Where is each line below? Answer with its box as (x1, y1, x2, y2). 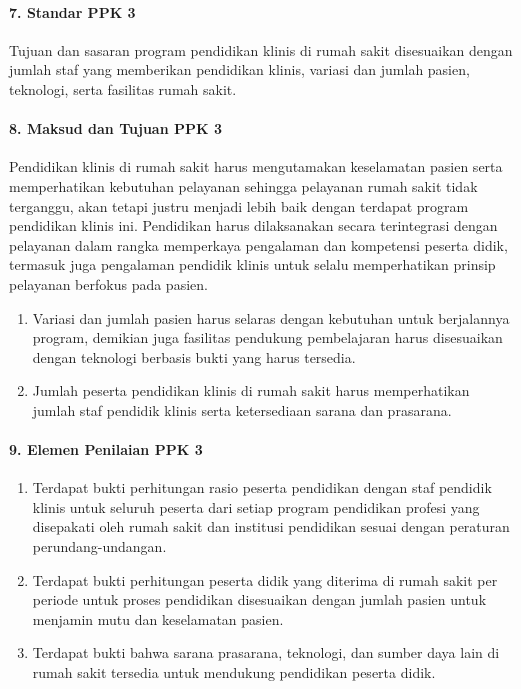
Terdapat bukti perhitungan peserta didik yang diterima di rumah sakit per (32, 569, 498, 590)
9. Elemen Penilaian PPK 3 (9, 439, 203, 460)
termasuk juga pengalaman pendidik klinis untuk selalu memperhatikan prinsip (9, 254, 496, 275)
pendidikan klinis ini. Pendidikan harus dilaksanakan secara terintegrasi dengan (9, 215, 498, 236)
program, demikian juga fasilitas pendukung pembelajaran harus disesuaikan (32, 327, 503, 348)
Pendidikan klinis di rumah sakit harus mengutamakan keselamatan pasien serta (9, 156, 503, 177)
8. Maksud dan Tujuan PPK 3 (9, 118, 223, 139)
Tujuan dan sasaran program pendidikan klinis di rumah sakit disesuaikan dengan (9, 39, 513, 60)
